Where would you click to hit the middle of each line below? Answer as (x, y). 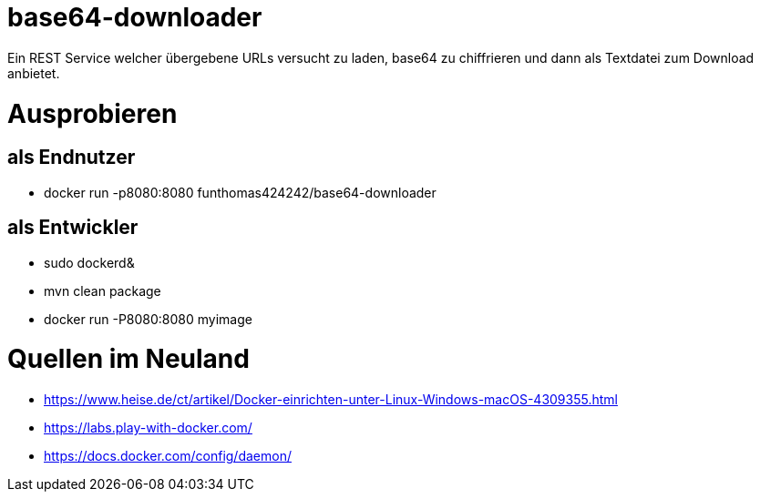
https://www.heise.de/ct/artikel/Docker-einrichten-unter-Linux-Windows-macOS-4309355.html (331, 400)
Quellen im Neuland (128, 359)
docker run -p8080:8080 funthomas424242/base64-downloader (240, 192)
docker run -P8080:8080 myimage (148, 319)
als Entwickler (73, 228)
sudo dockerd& (89, 262)
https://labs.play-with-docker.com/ (148, 428)
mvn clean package (103, 290)
